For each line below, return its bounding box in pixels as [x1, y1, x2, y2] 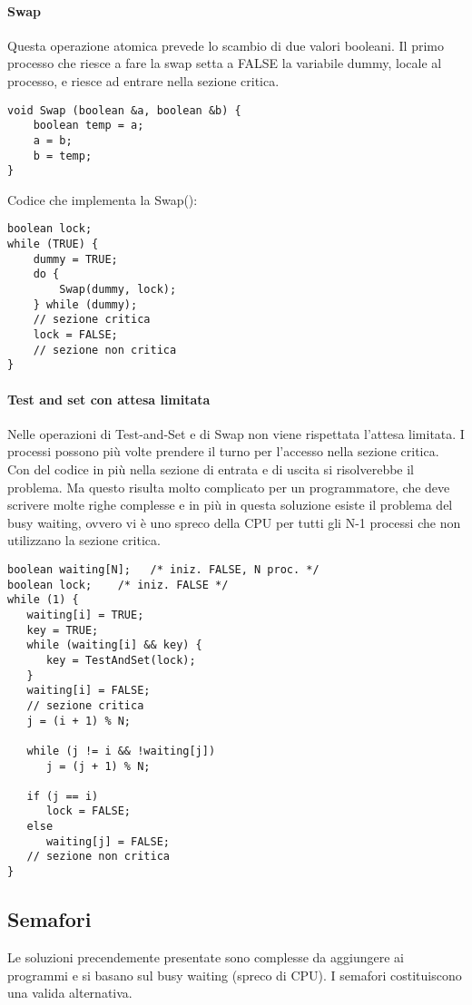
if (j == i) [26, 789, 99, 803]
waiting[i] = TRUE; [26, 608, 144, 621]
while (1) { [7, 593, 79, 607]
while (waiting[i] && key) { [26, 639, 202, 652]
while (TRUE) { [7, 238, 99, 251]
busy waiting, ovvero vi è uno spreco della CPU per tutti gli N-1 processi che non [7, 512, 461, 532]
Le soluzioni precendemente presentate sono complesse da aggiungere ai [7, 947, 404, 966]
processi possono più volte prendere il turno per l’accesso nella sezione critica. [7, 442, 439, 461]
